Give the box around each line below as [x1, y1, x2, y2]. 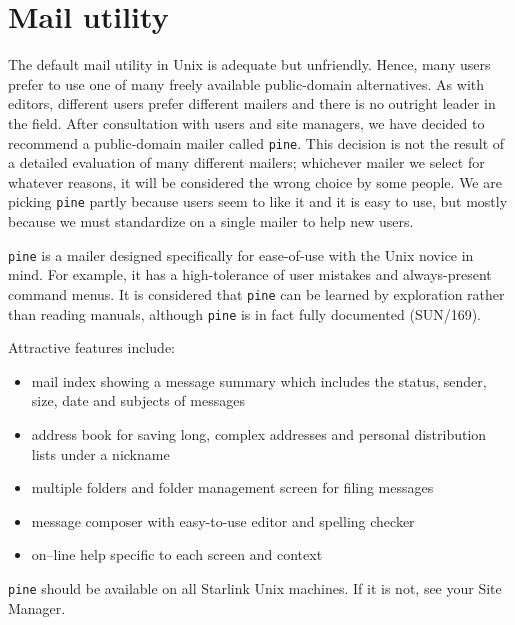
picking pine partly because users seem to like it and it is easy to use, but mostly [8, 191, 508, 212]
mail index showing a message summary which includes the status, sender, [31, 370, 487, 391]
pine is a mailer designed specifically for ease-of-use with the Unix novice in [8, 244, 474, 265]
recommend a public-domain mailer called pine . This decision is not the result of [8, 132, 505, 153]
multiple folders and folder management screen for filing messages [31, 477, 434, 498]
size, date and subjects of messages [31, 390, 245, 411]
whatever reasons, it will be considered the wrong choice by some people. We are [8, 171, 502, 192]
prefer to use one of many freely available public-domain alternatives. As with [8, 73, 484, 94]
